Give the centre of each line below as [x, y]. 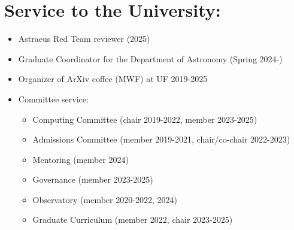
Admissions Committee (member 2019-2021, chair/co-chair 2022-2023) [161, 139]
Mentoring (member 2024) [81, 159]
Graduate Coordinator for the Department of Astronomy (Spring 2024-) [150, 58]
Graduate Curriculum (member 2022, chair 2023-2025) [133, 220]
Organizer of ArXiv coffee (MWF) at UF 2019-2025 [113, 79]
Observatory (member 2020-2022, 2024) [105, 199]
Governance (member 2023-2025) [93, 179]
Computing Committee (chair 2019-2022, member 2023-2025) [145, 119]
